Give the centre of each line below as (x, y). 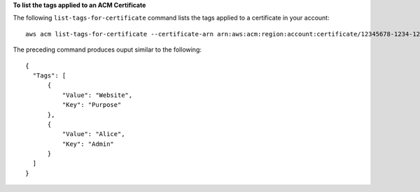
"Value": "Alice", (93, 134)
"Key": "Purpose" (92, 105)
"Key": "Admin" (88, 144)
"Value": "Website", (97, 95)
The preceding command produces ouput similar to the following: (107, 50)
